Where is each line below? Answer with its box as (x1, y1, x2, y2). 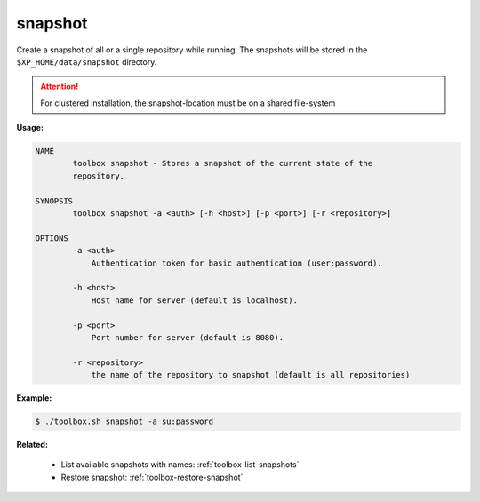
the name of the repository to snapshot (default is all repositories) (91, 370, 411, 380)
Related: (16, 440, 49, 450)
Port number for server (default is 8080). (91, 332, 284, 342)
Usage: (16, 123, 44, 133)
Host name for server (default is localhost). (91, 295, 298, 306)
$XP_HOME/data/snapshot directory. (16, 56, 157, 67)
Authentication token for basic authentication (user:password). (91, 258, 382, 268)
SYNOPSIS (35, 195, 74, 206)
